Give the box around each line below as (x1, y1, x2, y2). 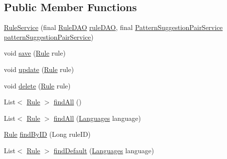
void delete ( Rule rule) (4, 80, 71, 90)
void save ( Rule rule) (4, 48, 66, 58)
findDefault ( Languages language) (53, 145, 154, 155)
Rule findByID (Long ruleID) (4, 129, 91, 139)
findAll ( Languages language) (53, 113, 141, 123)
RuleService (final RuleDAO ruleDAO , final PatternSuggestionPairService (4, 22, 223, 32)
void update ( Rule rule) (4, 64, 74, 74)
